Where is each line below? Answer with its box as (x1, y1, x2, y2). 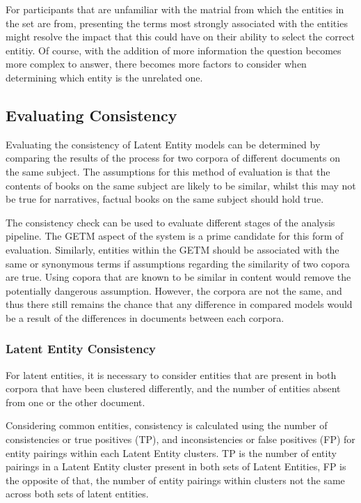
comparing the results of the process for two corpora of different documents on (6, 150, 340, 165)
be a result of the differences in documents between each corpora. (6, 310, 284, 325)
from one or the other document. (6, 394, 145, 409)
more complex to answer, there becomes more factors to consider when (6, 56, 307, 71)
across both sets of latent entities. (6, 486, 149, 501)
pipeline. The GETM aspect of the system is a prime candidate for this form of (6, 229, 344, 243)
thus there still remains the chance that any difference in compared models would (6, 297, 353, 311)
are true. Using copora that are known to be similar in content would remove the (6, 270, 351, 284)
